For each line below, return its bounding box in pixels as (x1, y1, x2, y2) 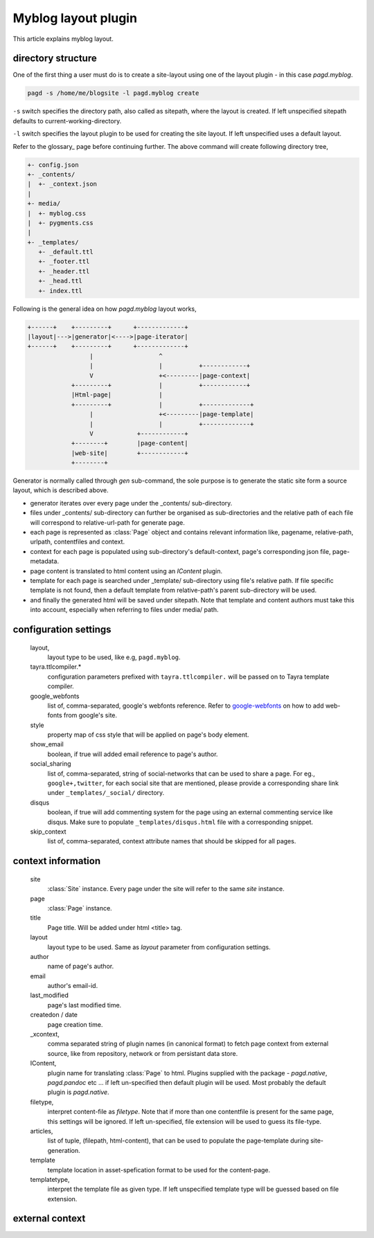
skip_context (30, 827, 66, 836)
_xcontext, (30, 1030, 60, 1039)
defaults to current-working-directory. (12, 116, 122, 125)
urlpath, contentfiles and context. (30, 537, 125, 546)
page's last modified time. (47, 1001, 122, 1009)
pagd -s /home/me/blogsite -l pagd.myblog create (27, 89, 199, 97)
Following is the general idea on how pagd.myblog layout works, (12, 305, 197, 313)
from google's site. (63, 711, 118, 719)
